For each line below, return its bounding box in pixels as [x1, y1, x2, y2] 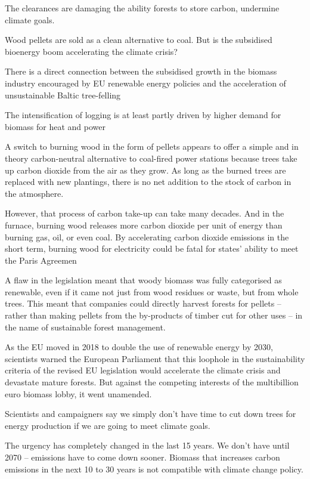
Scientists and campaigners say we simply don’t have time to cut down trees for [5, 407, 296, 420]
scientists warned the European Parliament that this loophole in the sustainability [5, 352, 305, 364]
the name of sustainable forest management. [5, 320, 166, 333]
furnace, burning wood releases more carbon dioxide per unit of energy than [5, 218, 283, 231]
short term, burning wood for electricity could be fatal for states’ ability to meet [5, 242, 299, 255]
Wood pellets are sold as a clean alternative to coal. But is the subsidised [5, 33, 272, 46]
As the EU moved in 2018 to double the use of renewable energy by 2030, [5, 341, 273, 353]
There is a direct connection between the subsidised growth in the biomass [5, 65, 277, 78]
